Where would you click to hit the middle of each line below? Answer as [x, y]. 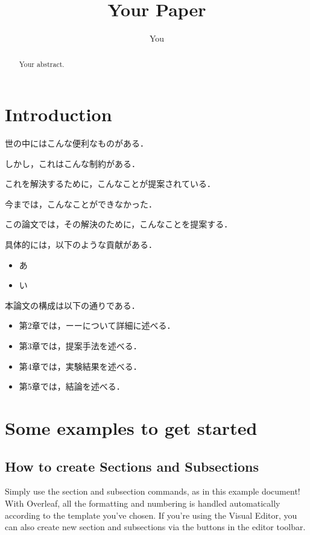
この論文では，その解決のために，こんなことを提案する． [119, 224]
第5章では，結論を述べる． [72, 386]
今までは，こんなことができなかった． [81, 204]
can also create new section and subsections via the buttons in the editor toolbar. [155, 527]
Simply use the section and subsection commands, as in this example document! [153, 491]
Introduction [59, 114]
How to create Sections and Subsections [132, 466]
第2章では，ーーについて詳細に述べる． [97, 325]
